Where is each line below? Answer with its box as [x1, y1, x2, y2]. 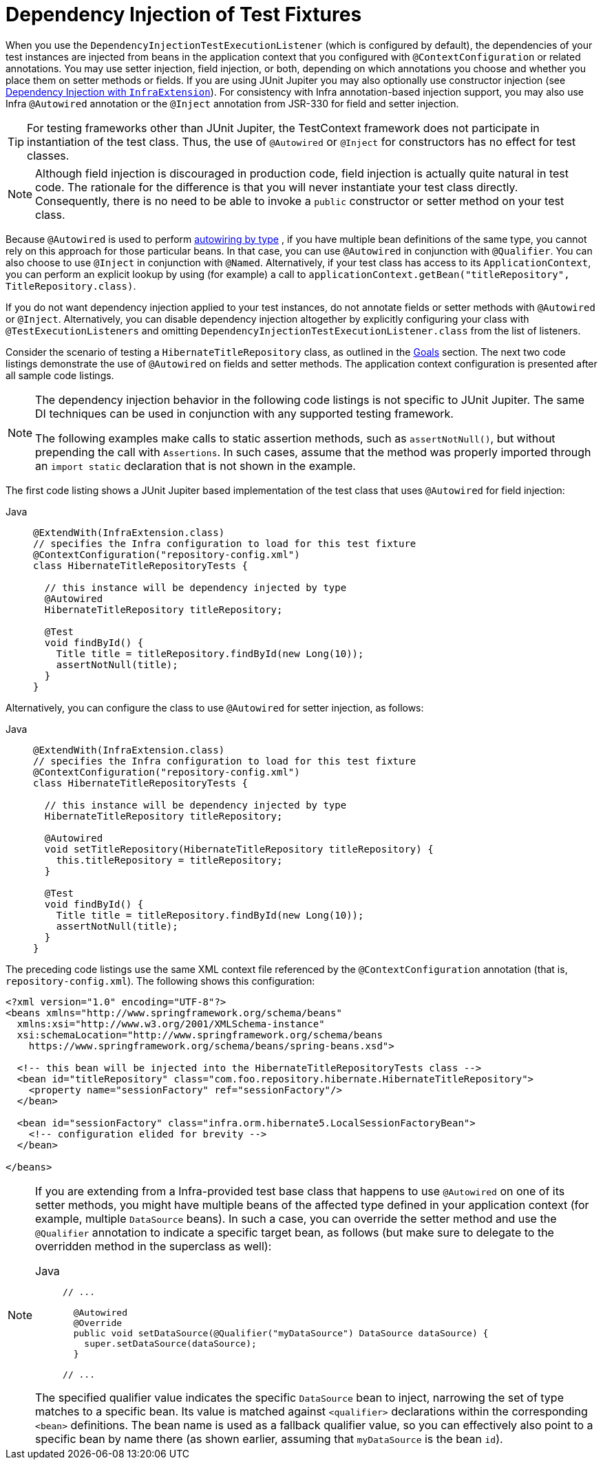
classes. [27, 148, 70, 162]
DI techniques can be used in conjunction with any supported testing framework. [35, 406, 454, 420]
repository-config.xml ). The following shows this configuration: [6, 974, 315, 987]
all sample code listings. [6, 369, 114, 381]
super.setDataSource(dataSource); [84, 1338, 257, 1349]
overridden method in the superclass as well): [35, 1239, 272, 1253]
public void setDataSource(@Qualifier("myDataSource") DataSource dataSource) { [73, 1327, 489, 1338]
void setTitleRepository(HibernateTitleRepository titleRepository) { [44, 843, 434, 855]
